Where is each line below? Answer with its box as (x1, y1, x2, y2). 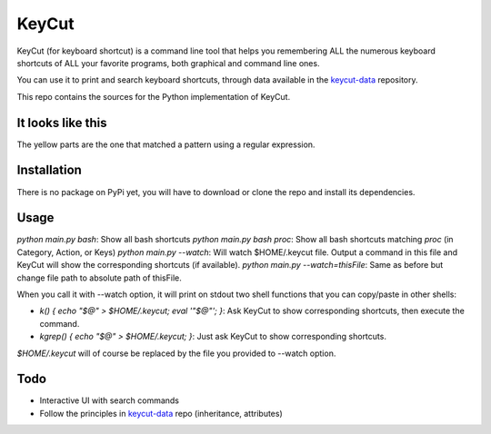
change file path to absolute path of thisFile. (16, 272, 182, 283)
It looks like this (16, 114, 108, 131)
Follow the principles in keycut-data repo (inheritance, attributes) (39, 408, 284, 419)
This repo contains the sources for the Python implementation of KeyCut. (16, 91, 291, 102)
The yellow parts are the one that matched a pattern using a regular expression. (16, 139, 316, 150)
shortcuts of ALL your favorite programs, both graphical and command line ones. (16, 57, 320, 68)
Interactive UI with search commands (39, 395, 180, 406)
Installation (16, 163, 82, 178)
